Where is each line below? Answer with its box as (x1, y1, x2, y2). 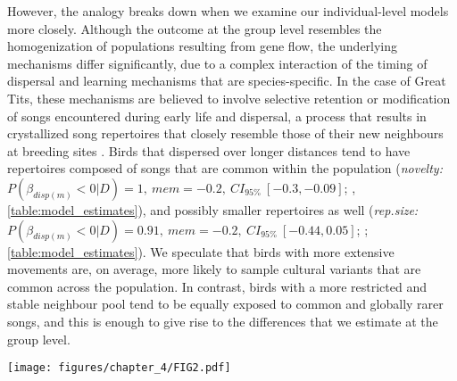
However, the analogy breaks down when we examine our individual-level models (7, 2, 449, 20)
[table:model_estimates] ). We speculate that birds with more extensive (7, 242, 395, 261)
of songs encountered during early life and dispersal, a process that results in (7, 106, 427, 125)
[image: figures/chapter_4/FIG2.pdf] (7, 361, 231, 375)
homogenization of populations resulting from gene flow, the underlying (7, 37, 398, 55)
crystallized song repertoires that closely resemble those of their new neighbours (7, 124, 444, 143)
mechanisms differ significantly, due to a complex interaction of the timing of (7, 54, 428, 72)
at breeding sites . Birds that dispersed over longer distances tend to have (7, 141, 411, 160)
